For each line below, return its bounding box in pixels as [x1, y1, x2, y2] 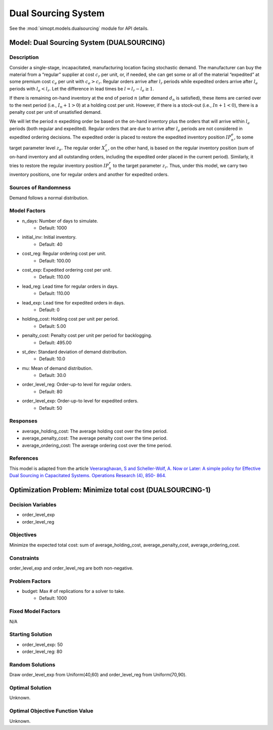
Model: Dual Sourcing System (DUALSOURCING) [9, 38, 165, 47]
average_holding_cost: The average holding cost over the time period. [22, 428, 168, 434]
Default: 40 [39, 241, 63, 247]
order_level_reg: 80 [22, 649, 63, 655]
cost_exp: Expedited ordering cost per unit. [22, 267, 112, 273]
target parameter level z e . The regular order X [9, 145, 106, 152]
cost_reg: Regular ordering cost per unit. [22, 250, 106, 256]
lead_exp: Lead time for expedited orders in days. [22, 299, 125, 306]
